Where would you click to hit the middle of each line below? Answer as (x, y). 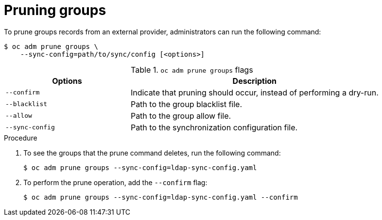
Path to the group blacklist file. (186, 104)
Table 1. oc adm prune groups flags (192, 70)
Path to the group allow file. (181, 116)
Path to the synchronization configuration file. (214, 127)
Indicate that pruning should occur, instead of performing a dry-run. (254, 92)
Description (255, 81)
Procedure (21, 138)
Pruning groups (55, 10)
